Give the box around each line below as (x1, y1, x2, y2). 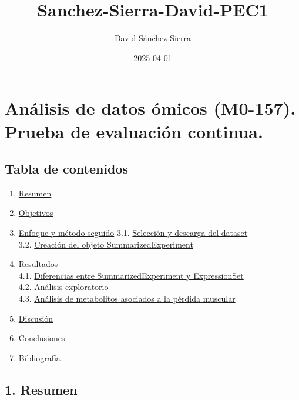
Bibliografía (18, 351, 61, 364)
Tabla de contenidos (5, 159, 129, 178)
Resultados (18, 258, 58, 270)
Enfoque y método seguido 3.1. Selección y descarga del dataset (18, 226, 248, 239)
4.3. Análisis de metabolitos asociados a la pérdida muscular (18, 292, 236, 305)
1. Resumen (5, 380, 78, 398)
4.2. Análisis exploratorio (18, 281, 109, 293)
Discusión (18, 312, 53, 324)
